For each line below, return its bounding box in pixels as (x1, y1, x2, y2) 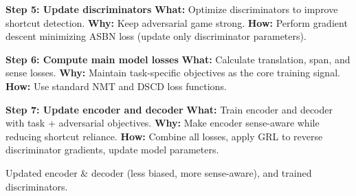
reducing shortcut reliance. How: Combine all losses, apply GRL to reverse (5, 129, 323, 143)
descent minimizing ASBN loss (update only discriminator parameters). (5, 29, 307, 43)
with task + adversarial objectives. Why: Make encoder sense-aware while (5, 116, 320, 130)
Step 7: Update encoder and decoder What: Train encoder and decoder (5, 102, 333, 116)
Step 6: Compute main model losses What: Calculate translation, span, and (5, 52, 351, 66)
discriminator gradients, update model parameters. (5, 142, 219, 157)
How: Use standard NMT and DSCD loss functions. (5, 78, 227, 93)
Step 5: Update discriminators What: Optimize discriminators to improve (5, 2, 338, 16)
